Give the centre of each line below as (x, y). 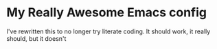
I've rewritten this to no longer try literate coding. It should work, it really (108, 31)
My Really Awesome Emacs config (107, 13)
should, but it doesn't (36, 38)
